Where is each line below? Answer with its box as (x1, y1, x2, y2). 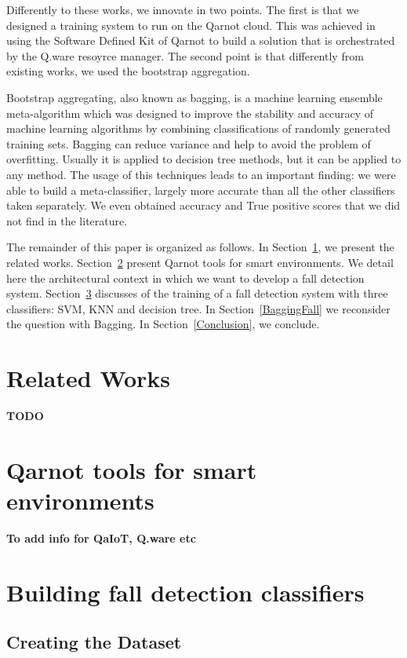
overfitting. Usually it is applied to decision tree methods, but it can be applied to (6, 151, 402, 167)
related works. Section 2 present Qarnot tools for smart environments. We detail (6, 254, 394, 270)
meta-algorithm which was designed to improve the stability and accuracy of (6, 104, 374, 121)
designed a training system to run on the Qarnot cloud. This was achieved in (6, 16, 376, 33)
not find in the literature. (6, 212, 128, 228)
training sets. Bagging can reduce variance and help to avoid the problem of (6, 135, 371, 152)
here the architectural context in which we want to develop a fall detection (6, 269, 365, 286)
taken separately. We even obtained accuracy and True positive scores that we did (6, 197, 401, 214)
